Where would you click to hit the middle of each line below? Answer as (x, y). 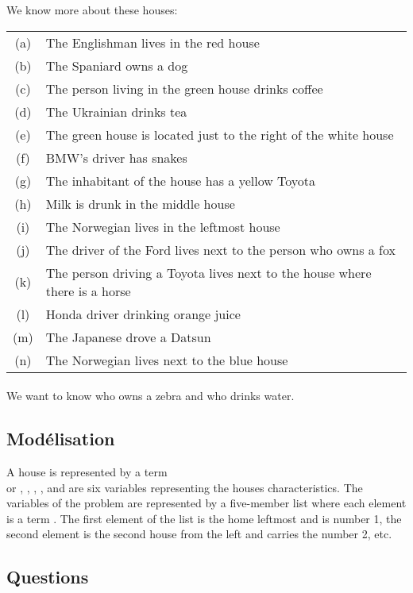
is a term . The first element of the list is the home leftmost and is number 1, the (204, 518)
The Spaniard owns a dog (117, 65)
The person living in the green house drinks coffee (184, 88)
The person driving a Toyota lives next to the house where (208, 272)
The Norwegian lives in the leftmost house (163, 226)
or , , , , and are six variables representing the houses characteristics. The (185, 487)
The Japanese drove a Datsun (128, 337)
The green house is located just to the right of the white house (220, 134)
